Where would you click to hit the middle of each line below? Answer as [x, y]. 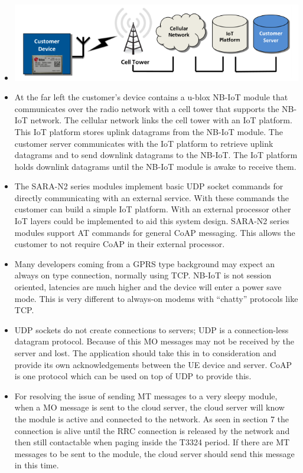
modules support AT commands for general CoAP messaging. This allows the [155, 232]
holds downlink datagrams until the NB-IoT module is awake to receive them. [155, 166]
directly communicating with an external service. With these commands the [152, 197]
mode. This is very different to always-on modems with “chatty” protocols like [156, 298]
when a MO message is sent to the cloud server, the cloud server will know [149, 407]
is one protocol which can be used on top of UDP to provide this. [133, 376]
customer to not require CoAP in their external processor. [120, 244]
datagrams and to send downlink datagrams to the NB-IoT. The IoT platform [156, 155]
